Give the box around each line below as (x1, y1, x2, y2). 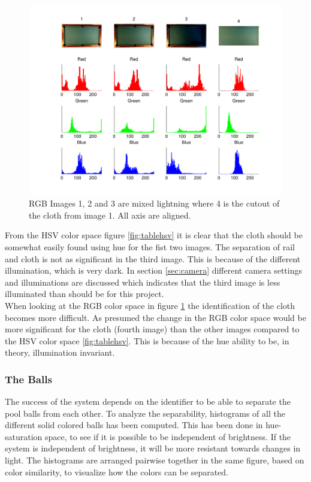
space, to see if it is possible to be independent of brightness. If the (45, 430, 291, 442)
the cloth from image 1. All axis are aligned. (29, 208, 191, 221)
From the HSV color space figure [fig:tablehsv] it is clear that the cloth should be (5, 229, 303, 241)
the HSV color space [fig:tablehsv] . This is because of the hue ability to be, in (5, 334, 289, 347)
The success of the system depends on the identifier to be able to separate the (5, 395, 291, 408)
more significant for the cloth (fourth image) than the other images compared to (5, 323, 300, 335)
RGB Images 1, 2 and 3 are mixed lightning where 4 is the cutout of (29, 197, 280, 210)
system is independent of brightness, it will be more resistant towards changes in (5, 442, 301, 454)
